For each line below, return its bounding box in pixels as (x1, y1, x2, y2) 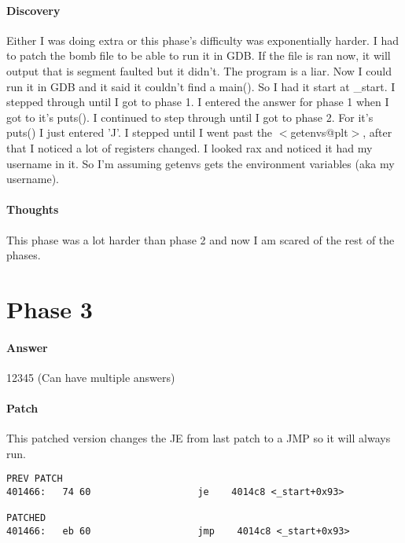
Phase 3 (6, 292, 93, 325)
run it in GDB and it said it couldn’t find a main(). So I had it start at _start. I (6, 78, 396, 94)
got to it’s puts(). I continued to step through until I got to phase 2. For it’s (6, 108, 374, 125)
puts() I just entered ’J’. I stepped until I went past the (6, 124, 273, 141)
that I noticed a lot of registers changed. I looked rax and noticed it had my (6, 139, 373, 156)
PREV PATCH (6, 473, 63, 485)
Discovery (6, 2, 61, 18)
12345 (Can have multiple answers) (6, 369, 175, 385)
